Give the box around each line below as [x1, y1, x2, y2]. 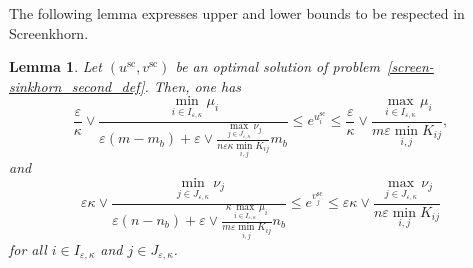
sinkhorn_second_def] [9, 75, 145, 96]
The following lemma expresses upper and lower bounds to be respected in [9, 3, 465, 23]
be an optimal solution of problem [175, 56, 380, 77]
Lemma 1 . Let [9, 56, 102, 77]
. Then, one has [144, 75, 242, 96]
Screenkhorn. [9, 22, 89, 43]
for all [9, 238, 47, 259]
